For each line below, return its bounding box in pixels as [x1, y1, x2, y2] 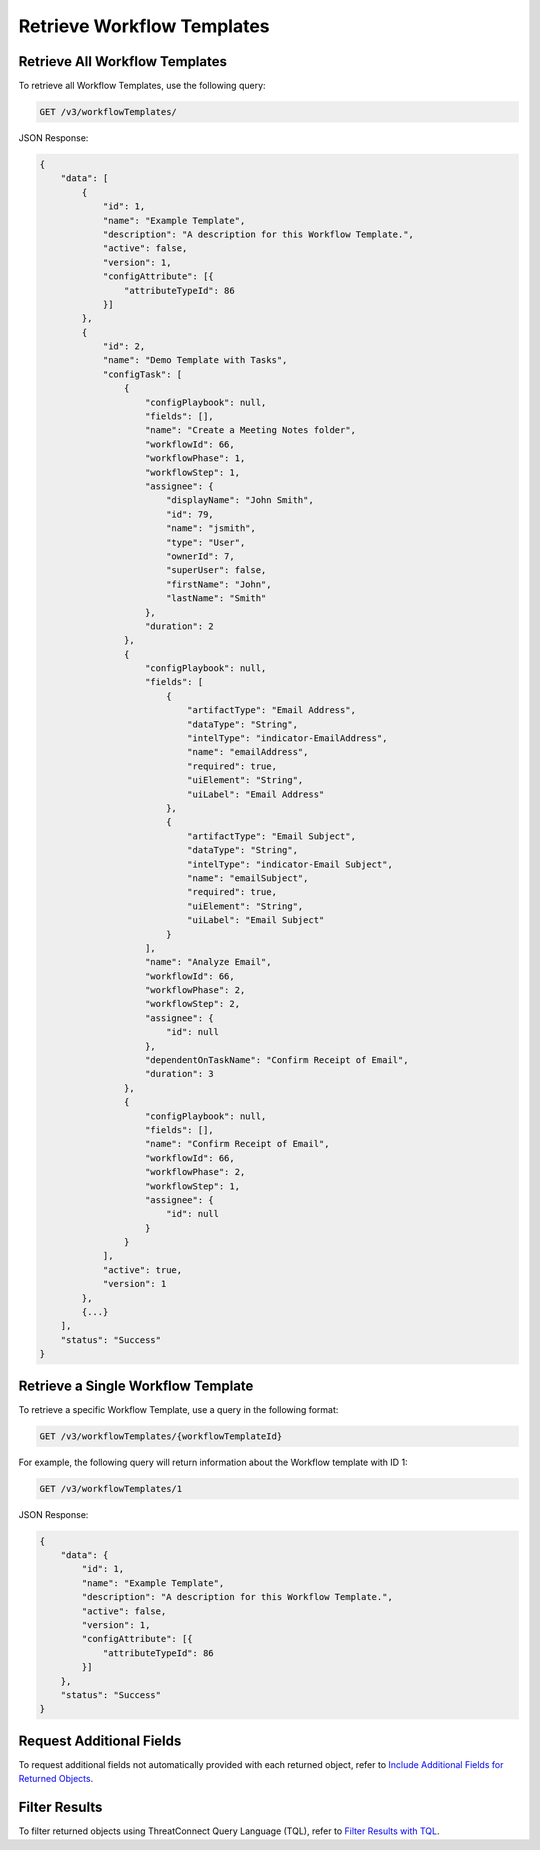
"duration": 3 [145, 1068, 214, 1080]
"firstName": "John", [165, 578, 272, 590]
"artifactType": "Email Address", [186, 705, 357, 716]
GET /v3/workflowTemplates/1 [39, 1483, 183, 1494]
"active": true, [102, 1264, 183, 1275]
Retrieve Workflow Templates [18, 15, 270, 37]
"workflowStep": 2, [145, 998, 240, 1010]
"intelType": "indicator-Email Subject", [186, 858, 394, 870]
